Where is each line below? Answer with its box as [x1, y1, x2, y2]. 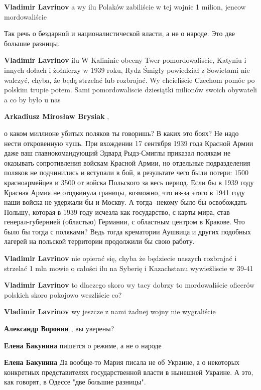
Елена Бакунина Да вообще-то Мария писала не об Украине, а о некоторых [4, 357, 240, 367]
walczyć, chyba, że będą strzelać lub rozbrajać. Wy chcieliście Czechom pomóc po [4, 74, 255, 85]
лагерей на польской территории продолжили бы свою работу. [4, 236, 195, 246]
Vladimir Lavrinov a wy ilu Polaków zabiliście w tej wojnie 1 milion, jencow [4, 2, 246, 12]
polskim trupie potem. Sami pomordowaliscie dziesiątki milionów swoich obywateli [4, 84, 257, 95]
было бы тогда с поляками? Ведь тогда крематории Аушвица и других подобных [4, 226, 251, 236]
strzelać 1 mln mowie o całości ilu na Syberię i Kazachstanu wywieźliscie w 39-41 [4, 263, 253, 273]
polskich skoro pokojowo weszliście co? [4, 289, 122, 300]
